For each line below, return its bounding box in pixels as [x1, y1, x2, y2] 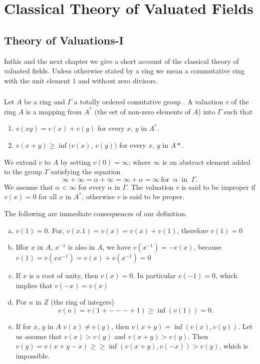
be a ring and [24, 96, 65, 107]
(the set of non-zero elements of [94, 106, 191, 116]
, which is [219, 341, 249, 351]
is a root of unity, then [29, 270, 98, 281]
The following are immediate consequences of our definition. [4, 208, 187, 219]
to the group [4, 166, 42, 177]
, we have [102, 242, 131, 252]
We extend [4, 156, 36, 167]
